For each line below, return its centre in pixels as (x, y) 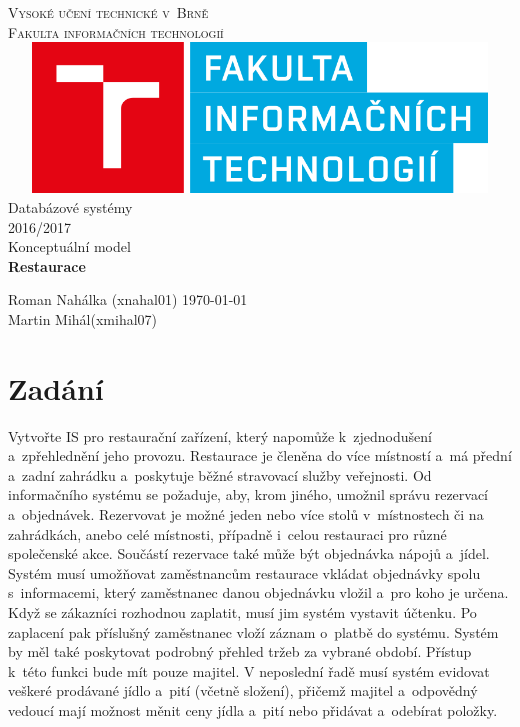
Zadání (56, 387)
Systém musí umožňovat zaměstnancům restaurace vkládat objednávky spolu (244, 572)
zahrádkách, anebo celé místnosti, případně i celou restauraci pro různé (227, 533)
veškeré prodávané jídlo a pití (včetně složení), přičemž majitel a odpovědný (243, 690)
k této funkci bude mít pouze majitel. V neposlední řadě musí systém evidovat (249, 670)
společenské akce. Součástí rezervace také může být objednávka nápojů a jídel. (249, 553)
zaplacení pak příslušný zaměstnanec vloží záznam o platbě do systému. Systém (253, 631)
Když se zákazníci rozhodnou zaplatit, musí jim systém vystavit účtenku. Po (242, 611)
